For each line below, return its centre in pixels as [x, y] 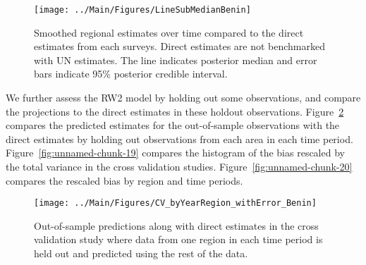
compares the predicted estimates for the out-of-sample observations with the [173, 125]
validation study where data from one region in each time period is [178, 239]
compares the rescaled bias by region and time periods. [124, 180]
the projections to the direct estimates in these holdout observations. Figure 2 [175, 111]
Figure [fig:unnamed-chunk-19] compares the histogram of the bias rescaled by [175, 153]
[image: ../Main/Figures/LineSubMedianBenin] [142, 10]
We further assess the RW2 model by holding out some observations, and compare [183, 98]
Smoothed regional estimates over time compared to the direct [169, 32]
